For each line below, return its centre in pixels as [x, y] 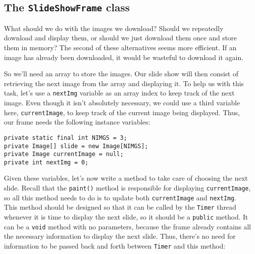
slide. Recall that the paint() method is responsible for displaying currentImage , [127, 188]
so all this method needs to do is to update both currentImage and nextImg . [120, 197]
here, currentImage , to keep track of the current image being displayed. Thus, [122, 112]
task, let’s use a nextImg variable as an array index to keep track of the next [119, 93]
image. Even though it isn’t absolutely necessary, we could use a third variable [122, 102]
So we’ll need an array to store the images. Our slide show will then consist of [121, 74]
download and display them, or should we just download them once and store [121, 38]
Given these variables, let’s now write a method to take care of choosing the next [126, 178]
